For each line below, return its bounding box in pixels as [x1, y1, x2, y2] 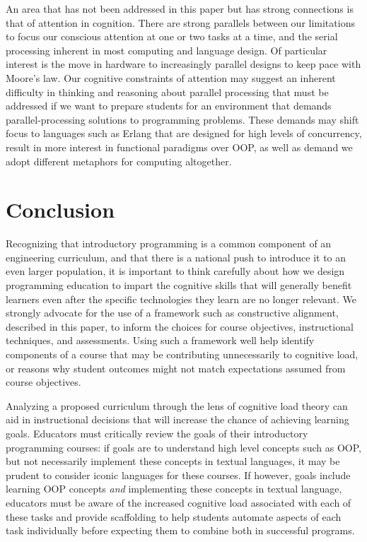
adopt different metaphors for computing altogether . [6, 153, 232, 168]
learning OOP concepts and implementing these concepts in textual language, [6, 481, 342, 496]
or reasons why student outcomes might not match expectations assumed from [6, 360, 346, 375]
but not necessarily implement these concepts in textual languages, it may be [6, 454, 340, 469]
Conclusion [6, 195, 115, 224]
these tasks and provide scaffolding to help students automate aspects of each [6, 509, 342, 524]
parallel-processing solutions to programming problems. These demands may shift [6, 112, 359, 126]
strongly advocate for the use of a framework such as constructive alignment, [6, 305, 339, 320]
